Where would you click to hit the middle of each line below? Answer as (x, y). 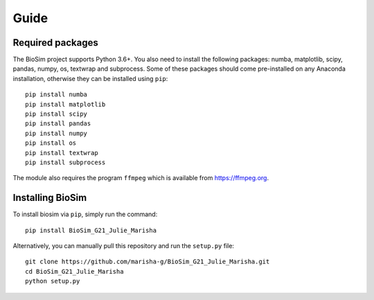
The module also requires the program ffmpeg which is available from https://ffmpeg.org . (141, 178)
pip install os (51, 143)
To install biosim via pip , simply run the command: (85, 214)
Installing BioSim (50, 198)
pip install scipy (56, 114)
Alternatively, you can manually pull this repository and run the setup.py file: (124, 246)
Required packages (55, 43)
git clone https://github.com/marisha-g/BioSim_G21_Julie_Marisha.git (148, 262)
